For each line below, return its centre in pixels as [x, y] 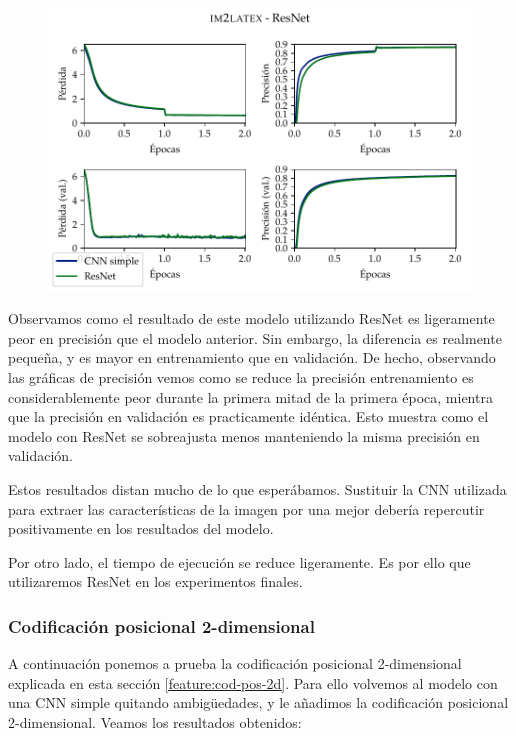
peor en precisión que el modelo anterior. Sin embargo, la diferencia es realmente [255, 337]
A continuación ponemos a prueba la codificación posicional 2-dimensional [235, 663]
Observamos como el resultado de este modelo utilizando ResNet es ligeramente [251, 318]
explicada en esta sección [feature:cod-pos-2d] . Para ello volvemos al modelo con [253, 682]
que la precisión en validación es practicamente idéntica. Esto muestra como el [248, 416]
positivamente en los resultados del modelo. [141, 528]
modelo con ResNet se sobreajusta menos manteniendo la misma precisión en [244, 435]
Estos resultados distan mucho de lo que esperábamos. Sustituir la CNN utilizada [257, 489]
